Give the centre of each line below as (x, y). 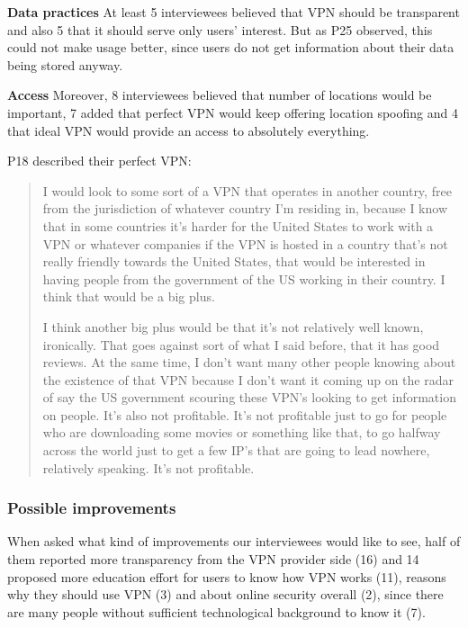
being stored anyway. (65, 64)
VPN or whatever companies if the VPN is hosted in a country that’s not (245, 243)
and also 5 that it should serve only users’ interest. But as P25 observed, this (220, 29)
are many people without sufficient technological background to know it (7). (216, 611)
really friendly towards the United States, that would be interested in (234, 261)
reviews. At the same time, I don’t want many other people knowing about (249, 362)
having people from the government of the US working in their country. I (244, 278)
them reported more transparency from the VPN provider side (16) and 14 (213, 559)
